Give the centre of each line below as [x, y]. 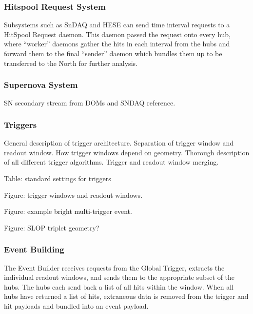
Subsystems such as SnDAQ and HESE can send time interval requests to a [117, 25]
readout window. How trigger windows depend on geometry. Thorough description [127, 152]
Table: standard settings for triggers [58, 178]
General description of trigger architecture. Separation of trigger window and [119, 143]
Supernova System [41, 85]
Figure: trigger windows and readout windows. [73, 195]
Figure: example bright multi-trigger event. [68, 211]
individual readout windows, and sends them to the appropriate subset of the [119, 277]
